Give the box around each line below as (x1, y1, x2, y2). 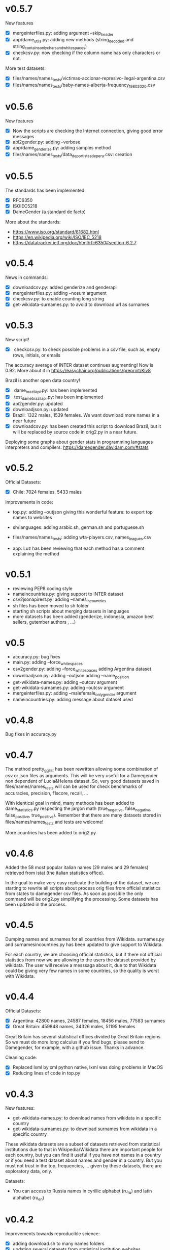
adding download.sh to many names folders (12, 1240, 105, 1246)
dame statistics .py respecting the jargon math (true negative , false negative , (5, 805, 152, 812)
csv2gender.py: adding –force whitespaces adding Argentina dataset (12, 666, 151, 673)
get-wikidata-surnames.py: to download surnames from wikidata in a (12, 1126, 157, 1132)
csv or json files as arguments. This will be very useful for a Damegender (5, 773, 158, 779)
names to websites (12, 514, 52, 520)
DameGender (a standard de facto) (12, 209, 86, 215)
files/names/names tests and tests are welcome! (5, 819, 104, 826)
